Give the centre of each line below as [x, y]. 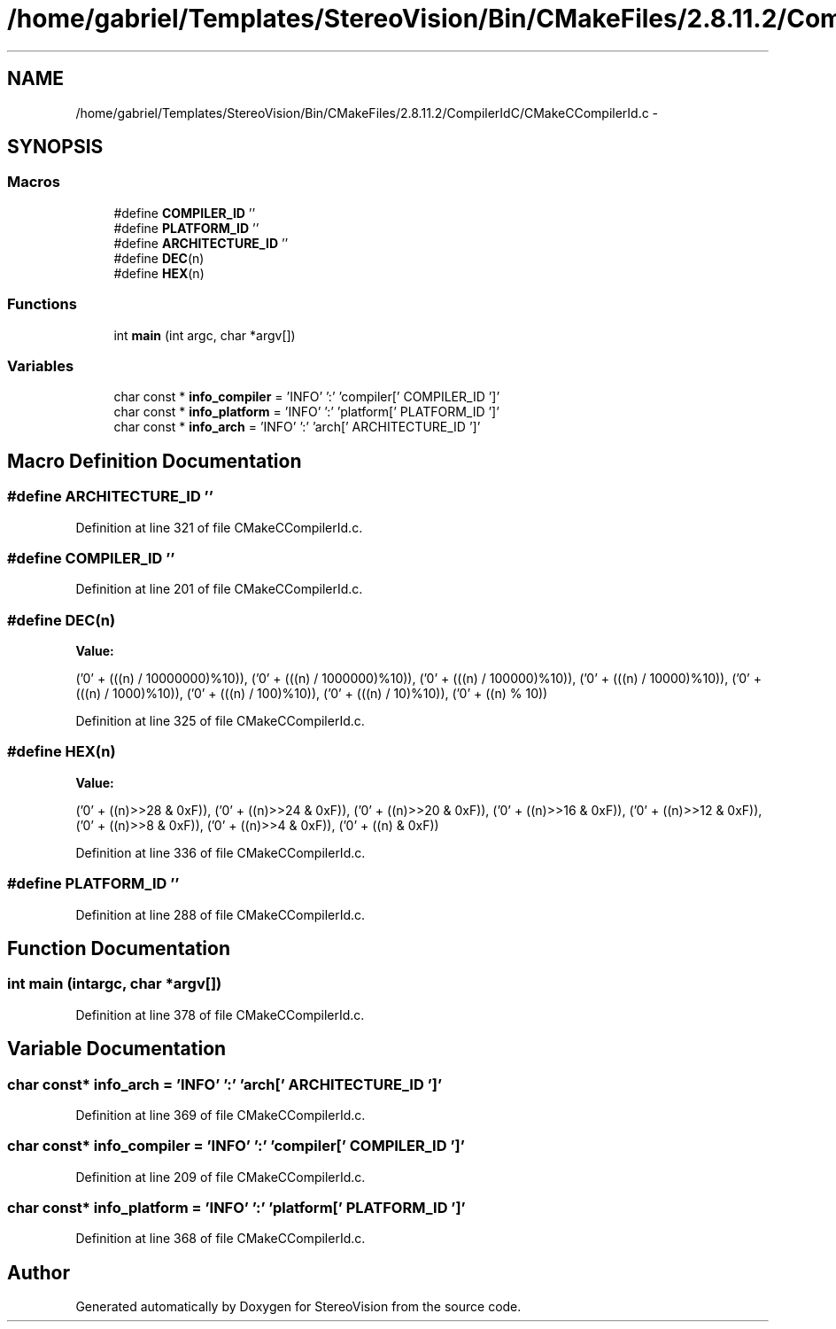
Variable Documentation [117, 1049]
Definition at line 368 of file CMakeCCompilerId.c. [221, 1239]
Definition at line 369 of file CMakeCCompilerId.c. [221, 1115]
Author [39, 1272]
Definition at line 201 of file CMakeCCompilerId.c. [219, 589]
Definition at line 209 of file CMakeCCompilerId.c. [221, 1177]
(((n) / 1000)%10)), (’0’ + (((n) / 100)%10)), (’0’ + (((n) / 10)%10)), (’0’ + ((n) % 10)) [312, 694]
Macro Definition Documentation [155, 461]
